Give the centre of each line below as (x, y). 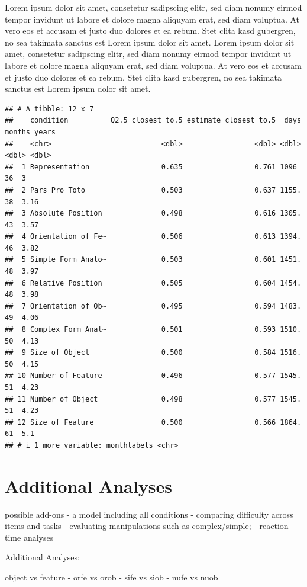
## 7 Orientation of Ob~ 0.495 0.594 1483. (153, 306)
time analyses (29, 537)
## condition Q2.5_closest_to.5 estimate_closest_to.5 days (153, 121)
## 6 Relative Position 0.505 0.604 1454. (153, 283)
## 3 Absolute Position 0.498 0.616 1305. (153, 214)
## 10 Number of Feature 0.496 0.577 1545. (153, 376)
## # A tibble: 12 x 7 (49, 109)
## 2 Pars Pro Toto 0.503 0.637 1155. (153, 190)
